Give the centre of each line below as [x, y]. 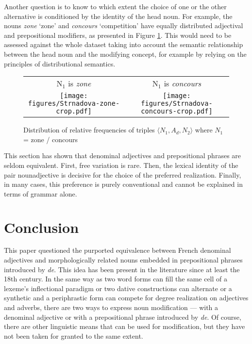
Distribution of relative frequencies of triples [89, 130]
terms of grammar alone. [41, 193]
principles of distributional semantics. [60, 63]
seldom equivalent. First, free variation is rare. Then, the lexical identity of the [121, 165]
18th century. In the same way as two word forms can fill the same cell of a [116, 279]
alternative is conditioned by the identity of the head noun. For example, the [118, 16]
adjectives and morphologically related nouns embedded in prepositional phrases [123, 260]
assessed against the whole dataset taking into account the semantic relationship [124, 44]
